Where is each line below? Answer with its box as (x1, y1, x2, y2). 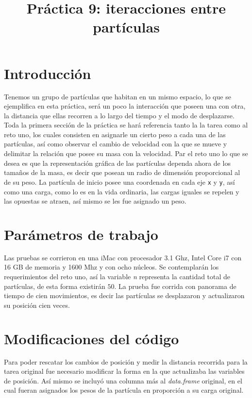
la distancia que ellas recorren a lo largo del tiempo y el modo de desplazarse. (4, 110, 235, 120)
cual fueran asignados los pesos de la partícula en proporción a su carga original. (4, 385, 244, 395)
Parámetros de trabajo (4, 224, 158, 244)
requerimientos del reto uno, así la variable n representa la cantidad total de (4, 271, 231, 281)
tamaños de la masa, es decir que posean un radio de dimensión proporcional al (4, 167, 240, 177)
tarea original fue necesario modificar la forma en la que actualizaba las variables (4, 366, 245, 376)
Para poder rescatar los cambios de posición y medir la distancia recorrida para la (4, 356, 248, 366)
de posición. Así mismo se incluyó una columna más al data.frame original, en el (4, 375, 242, 385)
